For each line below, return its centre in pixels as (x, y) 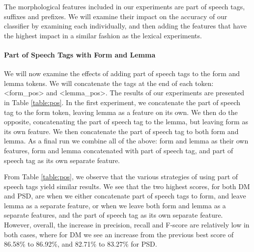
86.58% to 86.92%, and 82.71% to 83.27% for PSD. (81, 244)
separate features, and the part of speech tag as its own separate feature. (113, 215)
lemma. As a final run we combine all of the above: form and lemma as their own (126, 141)
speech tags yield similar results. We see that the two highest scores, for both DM (127, 186)
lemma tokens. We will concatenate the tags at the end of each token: (109, 83)
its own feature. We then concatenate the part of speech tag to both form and (121, 131)
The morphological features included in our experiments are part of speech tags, (125, 6)
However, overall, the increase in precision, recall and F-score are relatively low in (127, 225)
